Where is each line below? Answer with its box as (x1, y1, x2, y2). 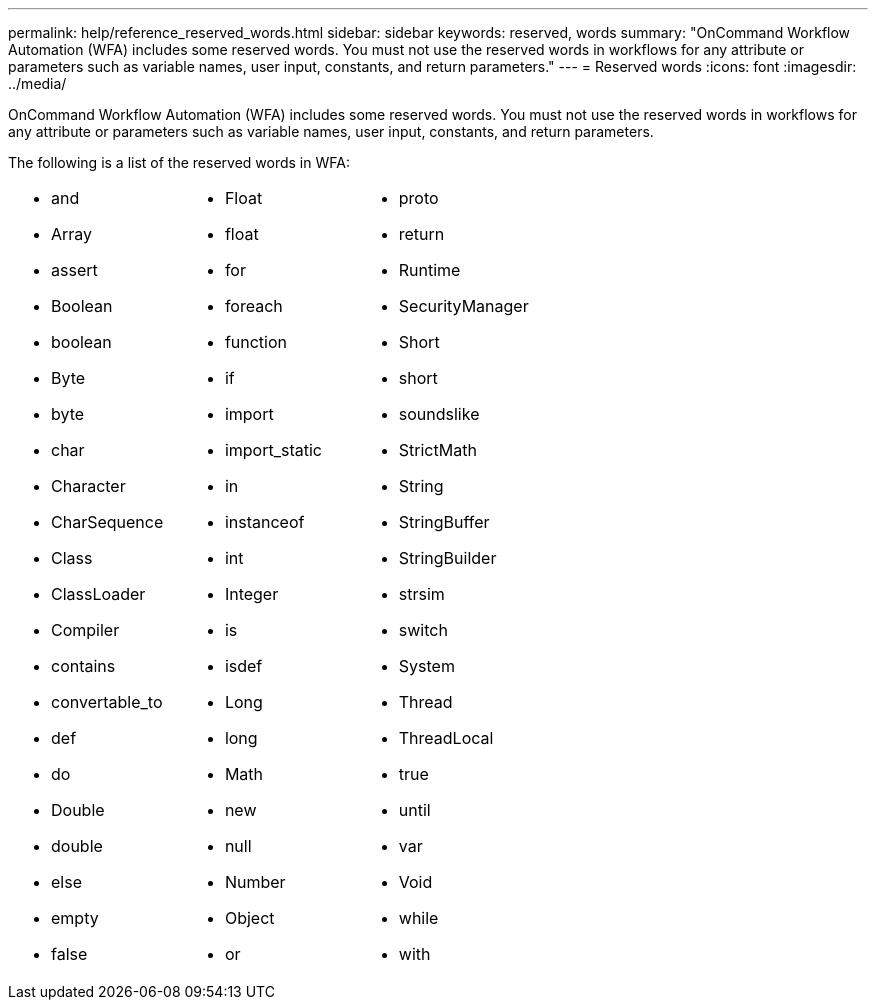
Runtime (398, 260, 461, 280)
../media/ (8, 75, 67, 92)
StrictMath (398, 440, 477, 460)
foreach (224, 296, 283, 316)
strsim (398, 584, 445, 604)
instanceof (224, 512, 305, 532)
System (398, 656, 455, 676)
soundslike (398, 404, 480, 424)
